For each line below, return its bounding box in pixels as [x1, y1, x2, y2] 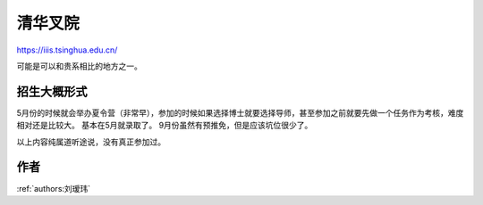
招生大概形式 [16, 84, 88, 99]
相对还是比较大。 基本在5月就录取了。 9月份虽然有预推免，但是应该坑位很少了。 [16, 120, 313, 131]
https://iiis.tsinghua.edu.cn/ [16, 45, 118, 55]
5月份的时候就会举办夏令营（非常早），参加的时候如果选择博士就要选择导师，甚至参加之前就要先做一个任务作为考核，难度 [16, 107, 464, 118]
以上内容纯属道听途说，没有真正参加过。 [16, 136, 165, 147]
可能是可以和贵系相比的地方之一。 [16, 61, 142, 71]
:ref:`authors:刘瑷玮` [16, 183, 91, 193]
